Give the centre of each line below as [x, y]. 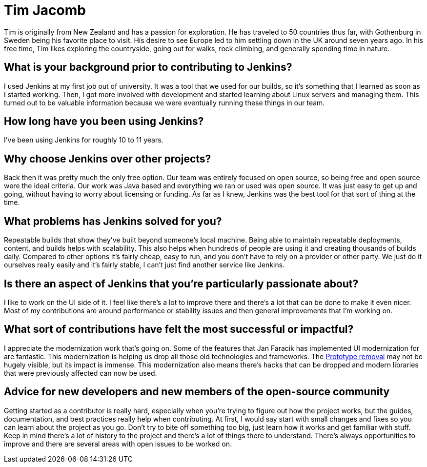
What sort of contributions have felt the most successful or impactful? [179, 329]
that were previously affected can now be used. [81, 373]
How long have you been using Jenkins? [104, 122]
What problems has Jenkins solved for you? [113, 221]
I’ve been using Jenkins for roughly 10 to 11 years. [84, 140]
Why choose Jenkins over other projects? [108, 159]
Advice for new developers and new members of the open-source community [197, 392]
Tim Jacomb [45, 10]
